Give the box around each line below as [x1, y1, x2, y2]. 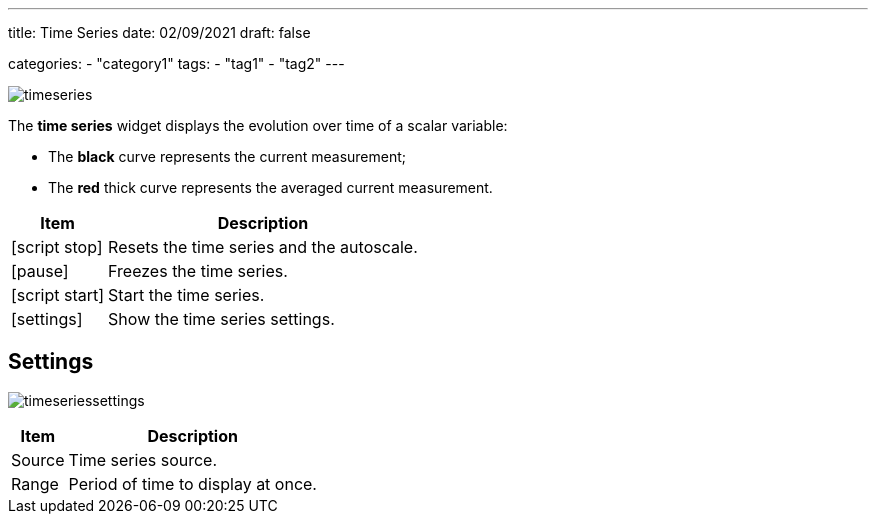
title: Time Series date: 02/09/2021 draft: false [8, 24, 311, 41]
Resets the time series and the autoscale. [108, 237, 418, 257]
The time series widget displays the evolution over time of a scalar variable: [8, 117, 508, 134]
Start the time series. [108, 285, 265, 305]
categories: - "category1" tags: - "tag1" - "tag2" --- [8, 55, 345, 72]
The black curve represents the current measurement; [48, 148, 407, 165]
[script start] [11, 285, 105, 305]
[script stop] [11, 237, 103, 257]
